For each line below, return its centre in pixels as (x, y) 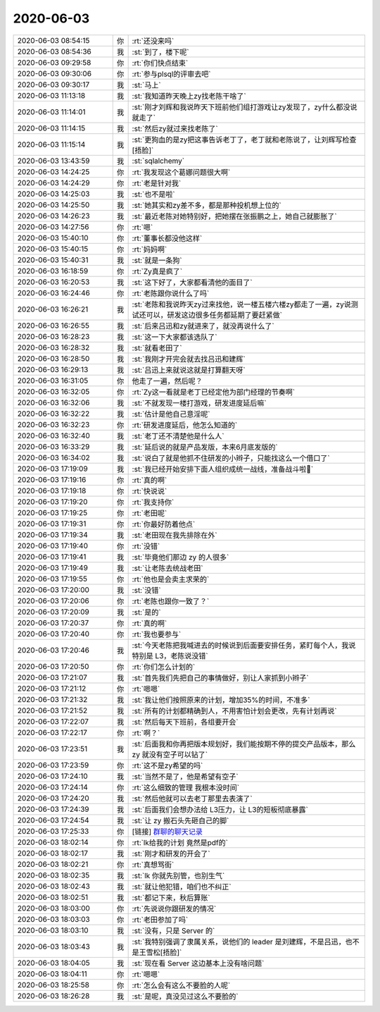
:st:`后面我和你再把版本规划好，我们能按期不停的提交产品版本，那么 (244, 743)
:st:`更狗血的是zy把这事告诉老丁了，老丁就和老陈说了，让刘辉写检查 (244, 140)
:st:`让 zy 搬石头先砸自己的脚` (180, 820)
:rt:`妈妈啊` (150, 249)
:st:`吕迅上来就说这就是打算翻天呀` (189, 370)
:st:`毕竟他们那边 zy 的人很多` (180, 557)
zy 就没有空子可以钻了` (170, 754)
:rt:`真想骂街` (153, 865)
